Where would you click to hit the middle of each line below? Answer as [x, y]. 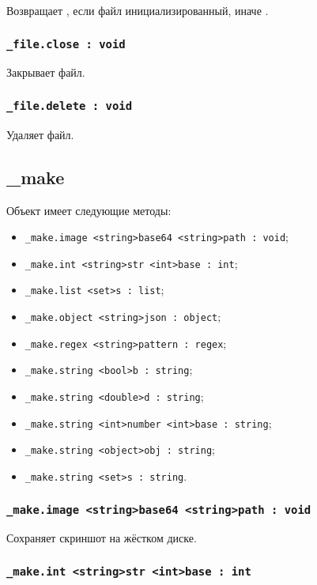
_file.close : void [66, 44]
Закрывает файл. [46, 72]
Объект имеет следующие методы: [89, 210]
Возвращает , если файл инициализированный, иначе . [138, 10]
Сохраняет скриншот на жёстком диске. [102, 538]
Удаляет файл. [40, 134]
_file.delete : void [70, 106]
